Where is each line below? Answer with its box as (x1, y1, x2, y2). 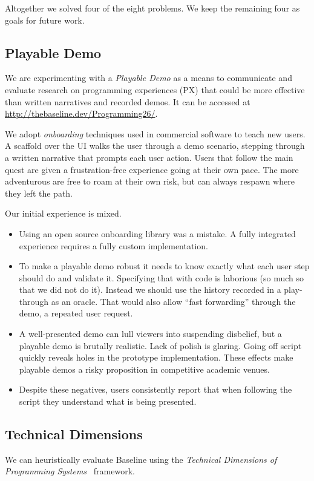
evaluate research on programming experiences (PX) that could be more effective (5, 83, 305, 96)
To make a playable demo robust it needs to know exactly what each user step (19, 260, 310, 272)
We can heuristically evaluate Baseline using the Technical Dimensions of (5, 453, 277, 465)
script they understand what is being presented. (19, 395, 197, 408)
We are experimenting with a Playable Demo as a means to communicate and (5, 71, 292, 84)
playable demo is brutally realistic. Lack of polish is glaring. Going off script (19, 339, 302, 352)
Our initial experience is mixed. (5, 207, 122, 220)
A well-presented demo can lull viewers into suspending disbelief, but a (19, 327, 282, 340)
